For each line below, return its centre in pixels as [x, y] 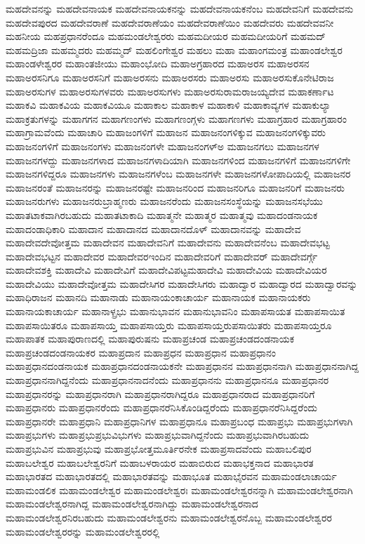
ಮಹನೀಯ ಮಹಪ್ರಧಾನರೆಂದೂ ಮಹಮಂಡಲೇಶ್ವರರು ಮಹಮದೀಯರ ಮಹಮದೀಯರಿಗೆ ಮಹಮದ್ [166, 36]
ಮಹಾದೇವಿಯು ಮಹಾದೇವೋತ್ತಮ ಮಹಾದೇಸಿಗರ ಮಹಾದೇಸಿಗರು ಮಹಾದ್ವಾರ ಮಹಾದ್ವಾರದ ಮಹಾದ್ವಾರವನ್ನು [182, 283]
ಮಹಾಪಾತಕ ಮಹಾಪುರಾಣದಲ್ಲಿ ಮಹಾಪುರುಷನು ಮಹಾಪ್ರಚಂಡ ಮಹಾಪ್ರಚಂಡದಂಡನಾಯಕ [150, 339]
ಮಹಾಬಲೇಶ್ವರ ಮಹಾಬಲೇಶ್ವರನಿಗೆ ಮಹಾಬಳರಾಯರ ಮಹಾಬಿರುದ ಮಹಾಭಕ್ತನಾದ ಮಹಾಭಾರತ [160, 462]
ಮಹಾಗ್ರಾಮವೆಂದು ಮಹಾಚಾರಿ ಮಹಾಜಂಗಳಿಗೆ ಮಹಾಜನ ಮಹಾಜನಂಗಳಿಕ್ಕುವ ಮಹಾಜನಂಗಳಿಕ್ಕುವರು [166, 132]
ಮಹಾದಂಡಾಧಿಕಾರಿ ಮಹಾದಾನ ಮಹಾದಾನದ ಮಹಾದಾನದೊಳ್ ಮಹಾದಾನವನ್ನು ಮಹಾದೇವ [153, 228]
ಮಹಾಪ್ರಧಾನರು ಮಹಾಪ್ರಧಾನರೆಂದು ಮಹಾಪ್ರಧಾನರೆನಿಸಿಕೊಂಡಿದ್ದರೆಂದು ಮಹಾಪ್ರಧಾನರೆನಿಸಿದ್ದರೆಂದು [161, 407]
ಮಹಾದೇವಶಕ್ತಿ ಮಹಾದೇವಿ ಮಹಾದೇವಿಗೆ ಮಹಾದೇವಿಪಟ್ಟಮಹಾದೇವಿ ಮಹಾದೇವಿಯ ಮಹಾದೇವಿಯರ [166, 270]
